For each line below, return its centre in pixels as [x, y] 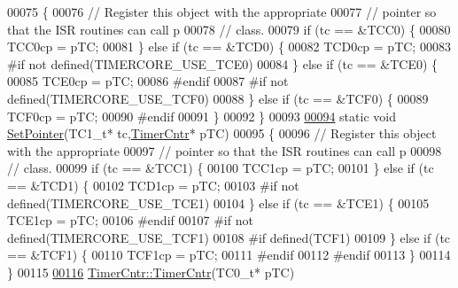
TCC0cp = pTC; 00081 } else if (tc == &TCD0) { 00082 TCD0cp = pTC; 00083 [229, 47]
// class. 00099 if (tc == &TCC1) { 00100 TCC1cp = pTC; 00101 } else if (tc [221, 168]
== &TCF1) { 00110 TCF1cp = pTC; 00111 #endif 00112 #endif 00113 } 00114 [229, 255]
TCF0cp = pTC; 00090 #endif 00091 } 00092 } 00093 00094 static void [202, 116]
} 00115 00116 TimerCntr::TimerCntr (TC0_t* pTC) [151, 272]
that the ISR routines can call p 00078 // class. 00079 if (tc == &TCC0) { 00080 [229, 29]
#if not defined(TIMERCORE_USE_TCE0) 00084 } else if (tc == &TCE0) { [223, 63]
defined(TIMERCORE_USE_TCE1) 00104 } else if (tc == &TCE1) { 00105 [218, 202]
